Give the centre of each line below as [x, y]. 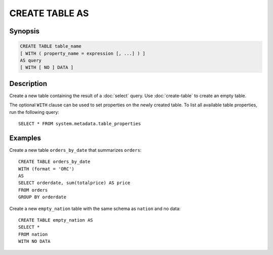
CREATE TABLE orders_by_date [54, 162]
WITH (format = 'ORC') [47, 169]
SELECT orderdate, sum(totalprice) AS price [75, 183]
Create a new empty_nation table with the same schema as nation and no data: [95, 208]
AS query [31, 60]
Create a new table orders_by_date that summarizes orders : [75, 150]
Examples [25, 138]
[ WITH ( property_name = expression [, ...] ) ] [83, 53]
